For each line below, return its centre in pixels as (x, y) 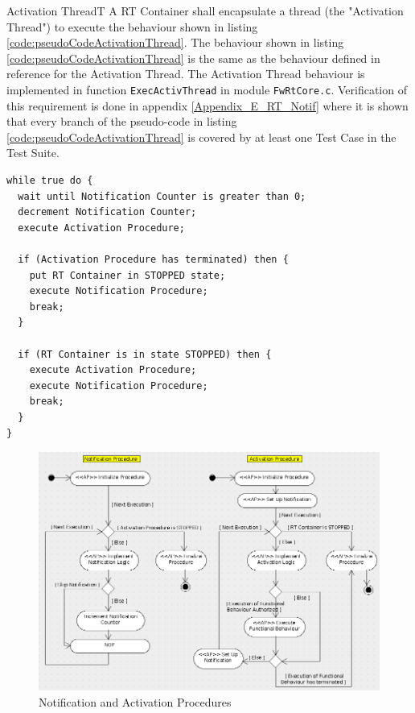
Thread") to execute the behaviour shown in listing (132, 26)
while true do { (50, 180)
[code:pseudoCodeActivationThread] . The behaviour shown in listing (175, 42)
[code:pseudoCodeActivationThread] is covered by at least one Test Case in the (201, 137)
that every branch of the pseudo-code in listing (122, 121)
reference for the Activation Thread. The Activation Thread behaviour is (186, 74)
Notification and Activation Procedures (135, 701)
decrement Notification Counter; (107, 212)
